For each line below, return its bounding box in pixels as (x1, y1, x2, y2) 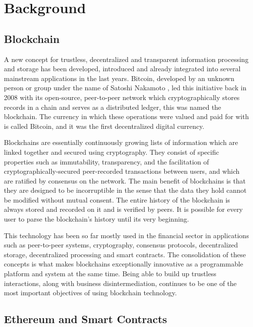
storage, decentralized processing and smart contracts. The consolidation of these (4, 249, 246, 259)
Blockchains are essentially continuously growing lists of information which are (4, 137, 238, 147)
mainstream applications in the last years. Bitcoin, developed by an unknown (4, 73, 234, 83)
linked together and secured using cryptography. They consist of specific (4, 146, 219, 157)
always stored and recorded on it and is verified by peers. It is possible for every (4, 204, 243, 214)
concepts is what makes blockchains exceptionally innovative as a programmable (4, 259, 243, 269)
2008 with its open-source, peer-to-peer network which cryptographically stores (4, 92, 240, 102)
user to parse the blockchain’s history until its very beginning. (4, 214, 189, 224)
